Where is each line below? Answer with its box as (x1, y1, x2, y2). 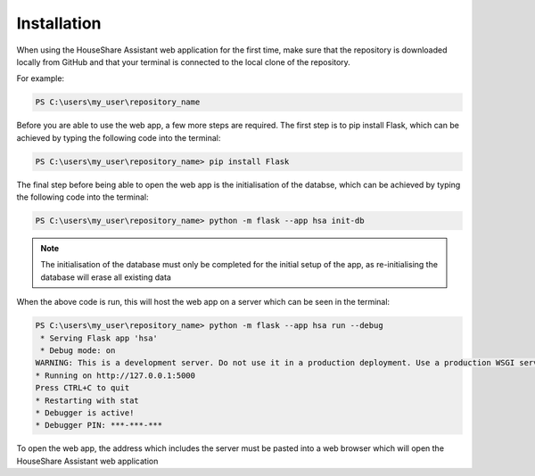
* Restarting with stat (35, 395, 140, 406)
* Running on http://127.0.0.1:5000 (35, 370, 196, 381)
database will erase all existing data (40, 272, 171, 283)
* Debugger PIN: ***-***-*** (35, 420, 163, 431)
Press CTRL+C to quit (35, 383, 130, 393)
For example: (16, 73, 65, 84)
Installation (16, 13, 102, 33)
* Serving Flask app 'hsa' (40, 332, 158, 343)
